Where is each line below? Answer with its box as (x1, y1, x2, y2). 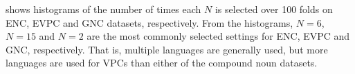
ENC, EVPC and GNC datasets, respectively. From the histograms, (6, 15, 293, 29)
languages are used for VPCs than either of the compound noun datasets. (6, 56, 318, 70)
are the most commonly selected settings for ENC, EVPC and (87, 29, 350, 43)
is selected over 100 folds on (215, 2, 333, 16)
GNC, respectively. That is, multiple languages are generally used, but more (6, 42, 328, 56)
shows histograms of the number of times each (6, 2, 201, 16)
